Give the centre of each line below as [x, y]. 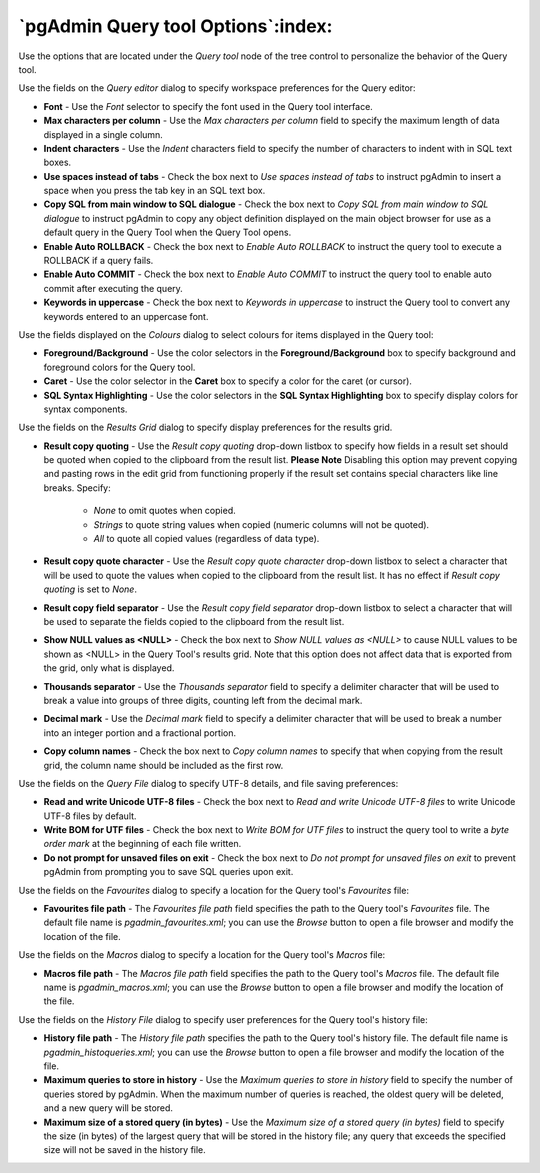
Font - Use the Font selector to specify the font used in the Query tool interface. [208, 106]
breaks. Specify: [77, 487]
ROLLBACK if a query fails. [98, 261]
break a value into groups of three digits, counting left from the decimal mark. [203, 700]
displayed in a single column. [103, 134]
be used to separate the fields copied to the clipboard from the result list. [194, 621]
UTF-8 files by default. [90, 816]
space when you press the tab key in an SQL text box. [154, 191]
